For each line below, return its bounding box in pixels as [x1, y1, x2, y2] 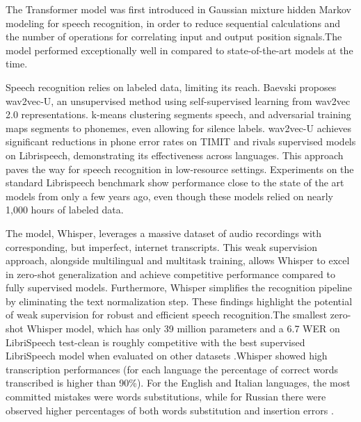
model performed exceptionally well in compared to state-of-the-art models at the [6, 42, 353, 57]
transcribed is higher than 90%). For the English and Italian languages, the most [6, 375, 351, 390]
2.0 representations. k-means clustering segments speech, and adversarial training [6, 107, 351, 122]
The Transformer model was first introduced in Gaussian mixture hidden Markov [6, 2, 352, 16]
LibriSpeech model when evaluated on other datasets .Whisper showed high [6, 348, 328, 363]
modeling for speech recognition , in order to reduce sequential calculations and [6, 15, 341, 30]
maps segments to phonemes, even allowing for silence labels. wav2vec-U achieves [6, 120, 352, 135]
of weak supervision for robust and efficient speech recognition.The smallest [6, 307, 328, 322]
